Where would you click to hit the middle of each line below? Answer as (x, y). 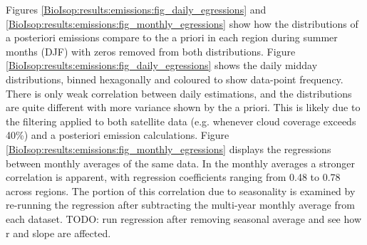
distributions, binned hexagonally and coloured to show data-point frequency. (175, 79)
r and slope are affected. (58, 233)
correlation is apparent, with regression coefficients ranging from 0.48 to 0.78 (173, 177)
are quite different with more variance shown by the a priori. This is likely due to (183, 107)
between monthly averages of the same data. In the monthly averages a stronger (181, 163)
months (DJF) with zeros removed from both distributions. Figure (151, 51)
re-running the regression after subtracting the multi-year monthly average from (180, 205)
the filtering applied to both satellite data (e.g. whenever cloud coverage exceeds (181, 121)
